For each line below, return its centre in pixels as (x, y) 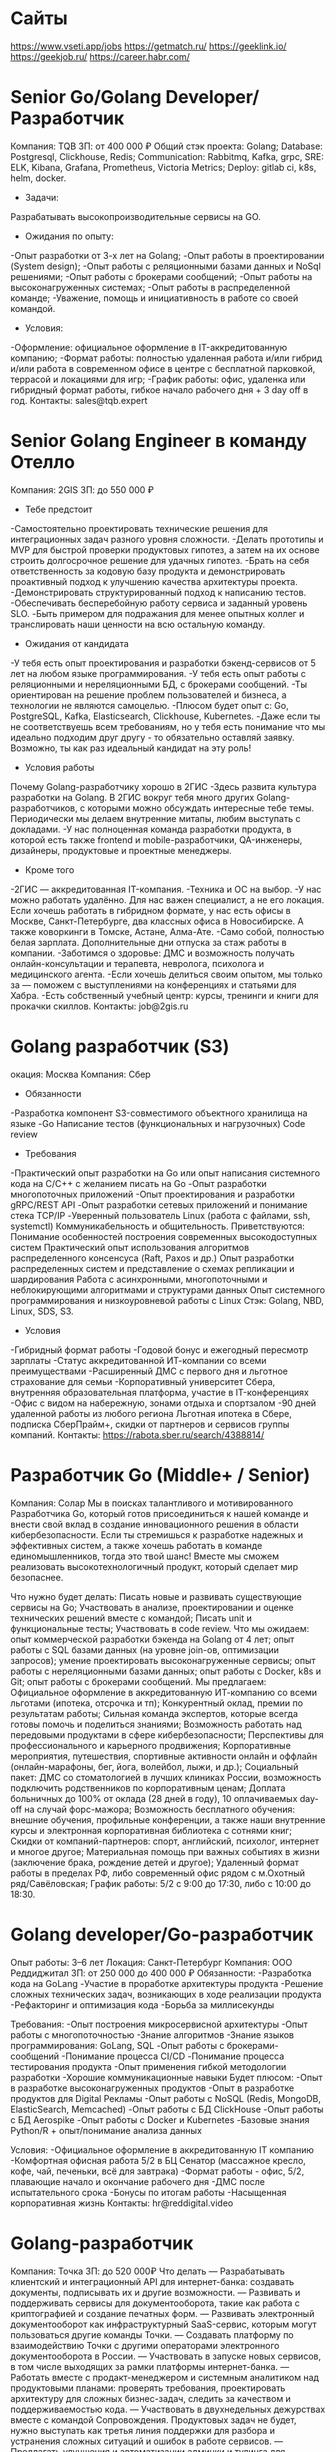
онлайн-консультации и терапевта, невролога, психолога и (137, 963)
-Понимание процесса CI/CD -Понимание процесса (173, 2056)
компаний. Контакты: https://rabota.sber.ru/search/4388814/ (137, 1434)
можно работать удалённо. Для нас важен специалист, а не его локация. (167, 899)
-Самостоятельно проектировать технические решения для (139, 528)
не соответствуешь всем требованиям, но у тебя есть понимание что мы (168, 726)
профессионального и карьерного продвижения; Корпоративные (151, 1745)
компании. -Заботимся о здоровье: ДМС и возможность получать (152, 953)
